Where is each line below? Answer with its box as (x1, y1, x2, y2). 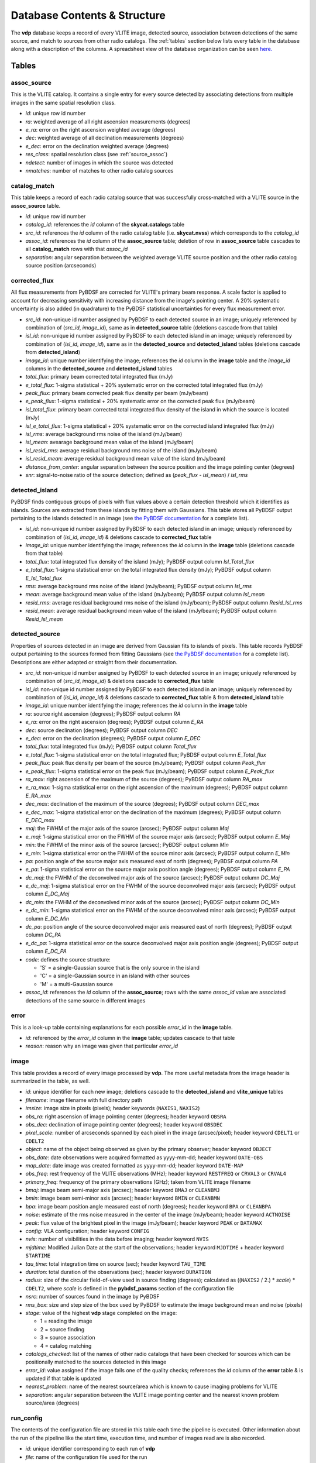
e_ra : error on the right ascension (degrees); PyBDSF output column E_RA (25, 719, 204, 726)
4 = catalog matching (40, 1342, 92, 1349)
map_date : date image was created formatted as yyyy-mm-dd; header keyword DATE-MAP (25, 1162, 244, 1169)
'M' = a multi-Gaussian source (40, 980, 114, 987)
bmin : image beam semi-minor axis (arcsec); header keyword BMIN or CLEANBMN (25, 1194, 221, 1202)
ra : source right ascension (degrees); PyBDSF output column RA (25, 710, 181, 717)
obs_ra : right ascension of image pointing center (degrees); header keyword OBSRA (25, 1112, 226, 1120)
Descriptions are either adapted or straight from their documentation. (11, 658, 178, 665)
